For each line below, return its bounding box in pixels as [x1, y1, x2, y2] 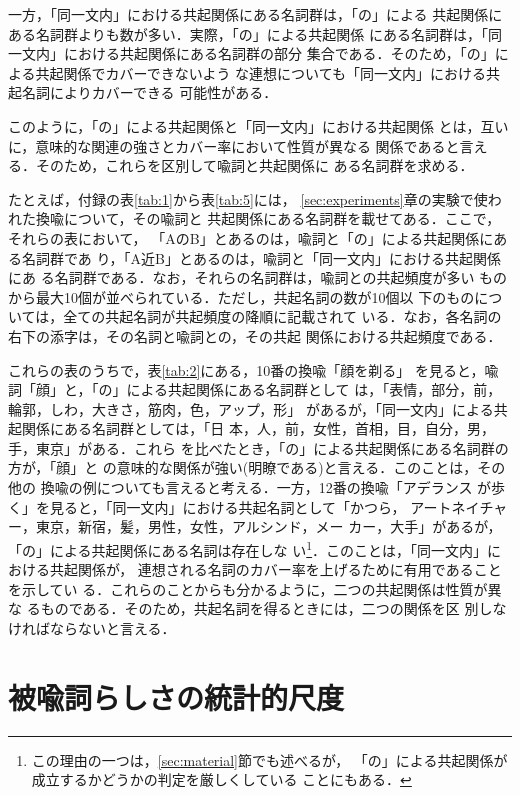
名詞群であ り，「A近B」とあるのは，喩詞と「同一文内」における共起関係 [21, 247, 501, 268]
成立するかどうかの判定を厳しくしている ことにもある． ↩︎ [31, 769, 412, 790]
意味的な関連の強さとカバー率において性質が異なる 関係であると [35, 135, 460, 156]
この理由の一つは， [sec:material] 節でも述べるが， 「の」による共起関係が [31, 749, 508, 770]
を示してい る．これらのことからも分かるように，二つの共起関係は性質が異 [8, 578, 502, 599]
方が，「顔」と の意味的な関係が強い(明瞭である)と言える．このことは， [8, 457, 478, 478]
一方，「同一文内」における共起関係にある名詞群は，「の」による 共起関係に [8, 4, 503, 24]
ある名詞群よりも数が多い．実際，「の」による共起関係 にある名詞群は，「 [8, 23, 488, 44]
